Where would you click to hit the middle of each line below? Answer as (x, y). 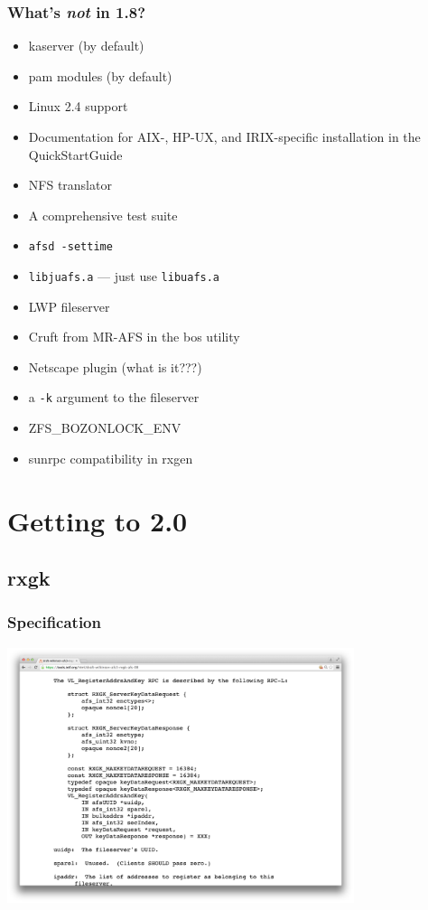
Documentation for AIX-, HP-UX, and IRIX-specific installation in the (224, 136)
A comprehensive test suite (103, 215)
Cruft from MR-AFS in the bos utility (134, 337)
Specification (54, 622)
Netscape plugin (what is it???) (115, 366)
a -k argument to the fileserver (114, 397)
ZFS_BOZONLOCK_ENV (105, 428)
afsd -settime (70, 247)
